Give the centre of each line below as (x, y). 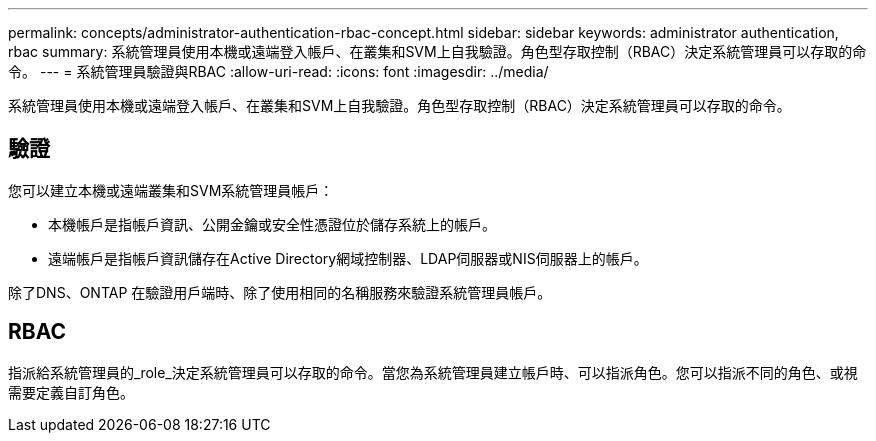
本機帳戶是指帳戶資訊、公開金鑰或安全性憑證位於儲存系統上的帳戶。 (272, 224)
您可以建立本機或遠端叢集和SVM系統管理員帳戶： (171, 190)
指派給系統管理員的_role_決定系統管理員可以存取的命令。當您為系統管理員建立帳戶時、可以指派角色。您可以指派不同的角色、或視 (433, 372)
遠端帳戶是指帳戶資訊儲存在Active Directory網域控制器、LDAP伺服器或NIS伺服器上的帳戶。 (348, 258)
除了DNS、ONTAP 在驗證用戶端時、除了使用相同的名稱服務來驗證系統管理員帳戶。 (280, 292)
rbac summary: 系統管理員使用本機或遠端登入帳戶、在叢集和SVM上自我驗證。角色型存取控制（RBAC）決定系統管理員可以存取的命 (437, 51)
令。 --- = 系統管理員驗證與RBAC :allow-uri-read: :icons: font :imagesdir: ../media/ (278, 71)
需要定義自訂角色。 (71, 392)
